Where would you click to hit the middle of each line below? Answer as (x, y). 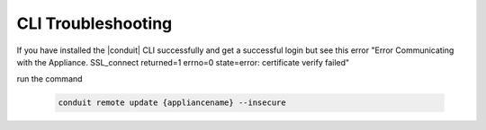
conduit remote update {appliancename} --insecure (172, 103)
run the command (49, 79)
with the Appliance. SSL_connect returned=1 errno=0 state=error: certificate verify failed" (183, 62)
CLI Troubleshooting (94, 23)
